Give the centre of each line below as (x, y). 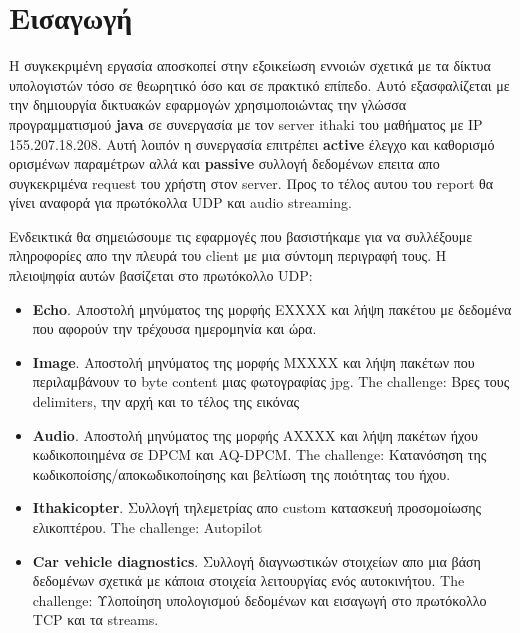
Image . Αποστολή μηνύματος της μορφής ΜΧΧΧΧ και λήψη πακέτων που (253, 361)
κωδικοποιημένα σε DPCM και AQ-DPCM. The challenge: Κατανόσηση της (259, 454)
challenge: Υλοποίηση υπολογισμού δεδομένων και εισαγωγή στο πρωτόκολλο (259, 599)
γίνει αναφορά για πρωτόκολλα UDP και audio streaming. (180, 202)
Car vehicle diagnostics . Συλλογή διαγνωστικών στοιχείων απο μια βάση (256, 560)
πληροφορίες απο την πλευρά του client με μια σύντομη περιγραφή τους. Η (228, 255)
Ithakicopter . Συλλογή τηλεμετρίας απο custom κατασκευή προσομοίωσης (257, 507)
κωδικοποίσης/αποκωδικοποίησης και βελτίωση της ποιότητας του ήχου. (241, 473)
